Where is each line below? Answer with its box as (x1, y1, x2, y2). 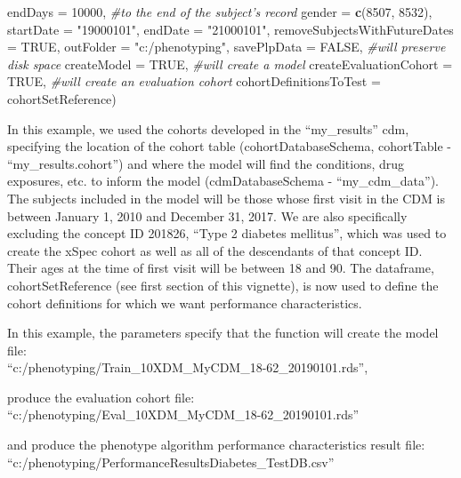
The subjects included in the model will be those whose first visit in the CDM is (7, 188, 445, 207)
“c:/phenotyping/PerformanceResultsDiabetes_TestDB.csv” (7, 452, 335, 471)
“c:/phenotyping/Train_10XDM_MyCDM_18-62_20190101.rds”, (7, 358, 368, 377)
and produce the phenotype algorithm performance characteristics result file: (7, 435, 425, 454)
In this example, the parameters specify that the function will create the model (7, 323, 439, 342)
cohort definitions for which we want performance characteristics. (7, 293, 362, 312)
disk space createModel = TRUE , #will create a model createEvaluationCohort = (7, 54, 453, 73)
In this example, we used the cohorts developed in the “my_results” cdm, (7, 119, 409, 138)
